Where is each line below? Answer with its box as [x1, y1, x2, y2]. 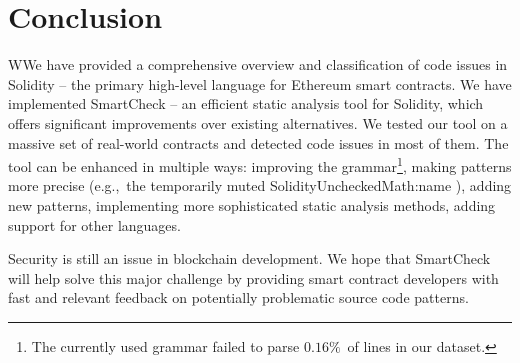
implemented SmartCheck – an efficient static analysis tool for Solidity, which [8, 93, 484, 114]
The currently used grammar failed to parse [31, 335, 300, 356]
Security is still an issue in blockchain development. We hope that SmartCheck [8, 248, 491, 269]
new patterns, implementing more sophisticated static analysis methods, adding [8, 194, 496, 215]
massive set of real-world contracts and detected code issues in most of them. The [8, 132, 509, 153]
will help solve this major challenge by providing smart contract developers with [8, 267, 499, 288]
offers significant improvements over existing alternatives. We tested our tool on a [8, 112, 508, 133]
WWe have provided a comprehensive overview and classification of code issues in [8, 54, 508, 75]
